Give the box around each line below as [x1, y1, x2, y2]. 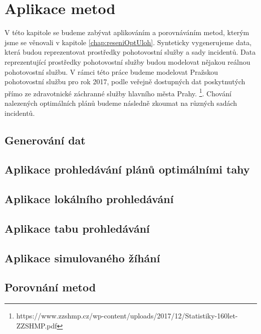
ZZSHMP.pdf [16, 320, 57, 330]
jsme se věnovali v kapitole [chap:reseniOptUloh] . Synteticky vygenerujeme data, [5, 37, 252, 47]
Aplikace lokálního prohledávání [5, 191, 174, 207]
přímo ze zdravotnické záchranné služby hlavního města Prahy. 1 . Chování [5, 86, 231, 98]
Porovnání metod [5, 279, 96, 295]
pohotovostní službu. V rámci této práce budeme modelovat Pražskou [5, 66, 218, 77]
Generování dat [5, 132, 86, 147]
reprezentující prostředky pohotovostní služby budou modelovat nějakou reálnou [5, 56, 250, 67]
